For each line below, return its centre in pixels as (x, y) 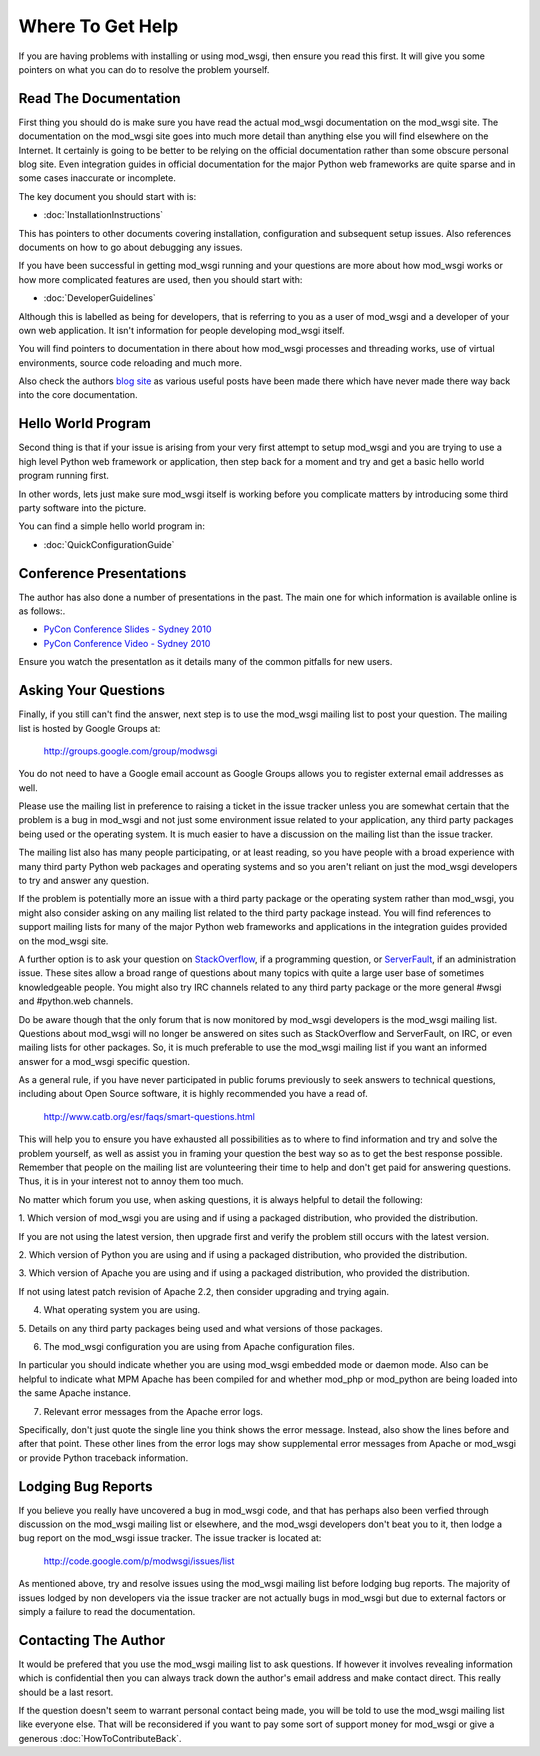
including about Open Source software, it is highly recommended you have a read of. (193, 1094)
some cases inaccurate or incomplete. (97, 178)
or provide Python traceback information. (103, 1457)
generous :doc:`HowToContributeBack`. (100, 1738)
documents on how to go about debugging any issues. (131, 247)
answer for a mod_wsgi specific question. (104, 1061)
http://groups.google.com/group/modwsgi (130, 751)
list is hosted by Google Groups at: (89, 728)
